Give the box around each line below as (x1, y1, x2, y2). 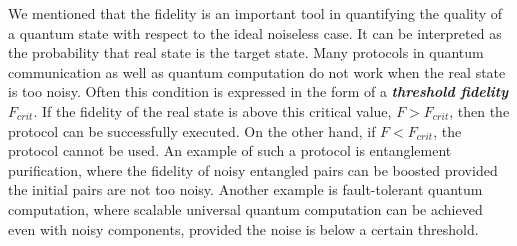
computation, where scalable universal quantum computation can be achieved (8, 198, 483, 219)
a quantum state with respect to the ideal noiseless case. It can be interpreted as (8, 22, 502, 43)
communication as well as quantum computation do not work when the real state (8, 61, 506, 82)
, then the (449, 100, 510, 121)
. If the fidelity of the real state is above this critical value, (33, 100, 392, 121)
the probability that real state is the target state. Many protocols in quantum (8, 42, 484, 63)
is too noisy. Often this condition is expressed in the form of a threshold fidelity (8, 81, 509, 102)
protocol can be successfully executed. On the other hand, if (8, 120, 376, 141)
